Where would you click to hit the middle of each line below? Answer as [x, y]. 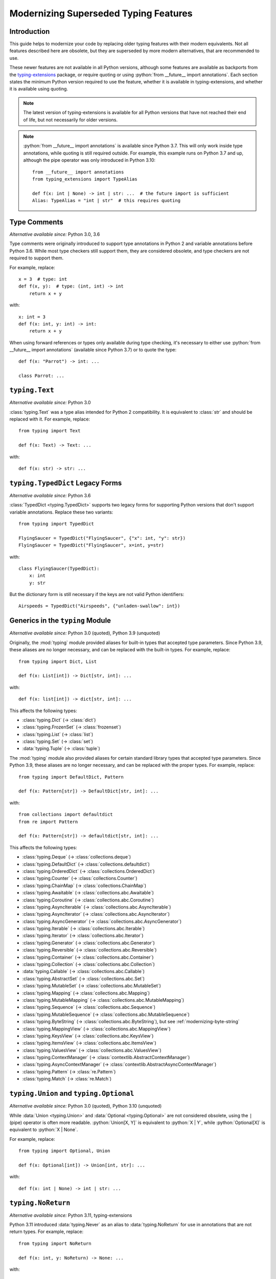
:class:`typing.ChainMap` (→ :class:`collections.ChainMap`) [84, 886]
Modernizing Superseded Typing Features [101, 13]
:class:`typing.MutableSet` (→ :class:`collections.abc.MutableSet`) [91, 986]
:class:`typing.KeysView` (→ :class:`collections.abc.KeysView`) [88, 1035]
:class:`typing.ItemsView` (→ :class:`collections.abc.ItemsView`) [89, 1043]
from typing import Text [50, 431]
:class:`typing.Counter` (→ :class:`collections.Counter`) [80, 878]
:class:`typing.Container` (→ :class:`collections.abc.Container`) [88, 957]
